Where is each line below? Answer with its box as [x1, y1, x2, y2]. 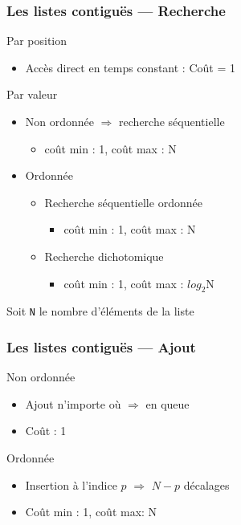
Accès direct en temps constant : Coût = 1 [25, 59, 235, 75]
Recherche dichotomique [44, 247, 164, 264]
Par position [6, 32, 67, 49]
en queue [145, 395, 190, 412]
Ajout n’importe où [25, 395, 121, 412]
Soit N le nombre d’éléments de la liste [6, 303, 194, 319]
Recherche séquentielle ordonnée [44, 193, 202, 210]
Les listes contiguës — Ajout [6, 336, 196, 356]
